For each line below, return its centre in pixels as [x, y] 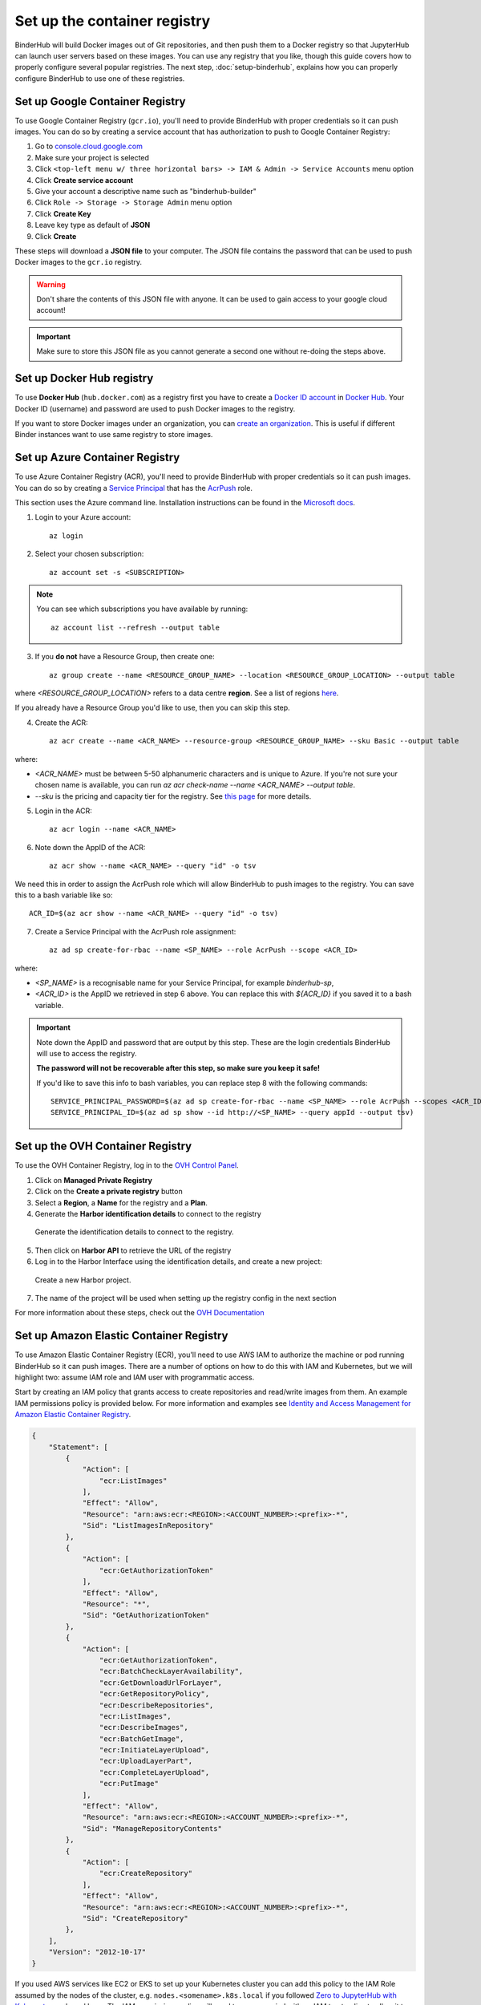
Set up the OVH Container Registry [103, 1146]
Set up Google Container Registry [100, 101]
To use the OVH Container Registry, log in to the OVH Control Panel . [127, 1165]
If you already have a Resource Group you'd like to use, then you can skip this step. [152, 708]
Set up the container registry [113, 21]
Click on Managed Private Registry [93, 1180]
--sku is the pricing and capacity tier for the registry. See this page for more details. [173, 796]
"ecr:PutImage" [129, 1784]
